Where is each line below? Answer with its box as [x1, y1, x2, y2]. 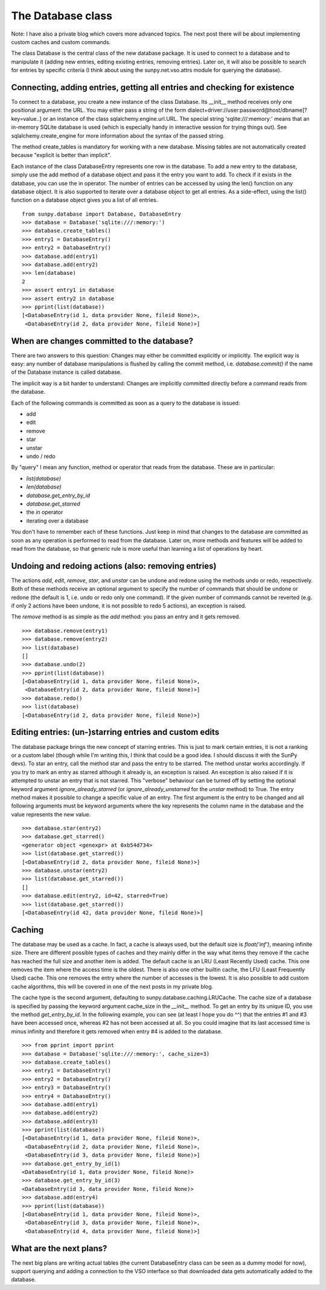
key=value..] [11, 115, 42, 122]
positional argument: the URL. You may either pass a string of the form [11, 106, 187, 114]
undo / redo [26, 452, 56, 460]
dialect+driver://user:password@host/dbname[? [187, 106, 307, 114]
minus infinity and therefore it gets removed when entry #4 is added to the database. [11, 1027, 223, 1035]
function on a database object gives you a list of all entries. [11, 196, 158, 204]
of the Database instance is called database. [11, 368, 122, 376]
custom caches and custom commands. [11, 38, 111, 45]
